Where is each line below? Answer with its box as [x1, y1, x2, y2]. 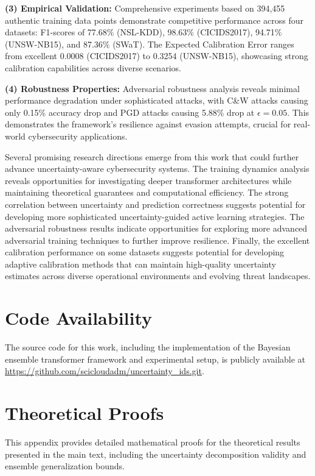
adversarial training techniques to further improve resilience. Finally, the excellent [5, 233, 310, 246]
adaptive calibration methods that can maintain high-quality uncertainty [5, 257, 276, 270]
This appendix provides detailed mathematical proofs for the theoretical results [5, 436, 300, 449]
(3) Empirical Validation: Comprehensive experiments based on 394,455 [5, 2, 285, 14]
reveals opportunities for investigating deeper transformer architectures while [5, 174, 292, 186]
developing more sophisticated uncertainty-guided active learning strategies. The [5, 210, 305, 222]
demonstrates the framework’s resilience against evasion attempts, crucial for [5, 118, 291, 130]
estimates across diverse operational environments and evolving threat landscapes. [5, 269, 311, 282]
